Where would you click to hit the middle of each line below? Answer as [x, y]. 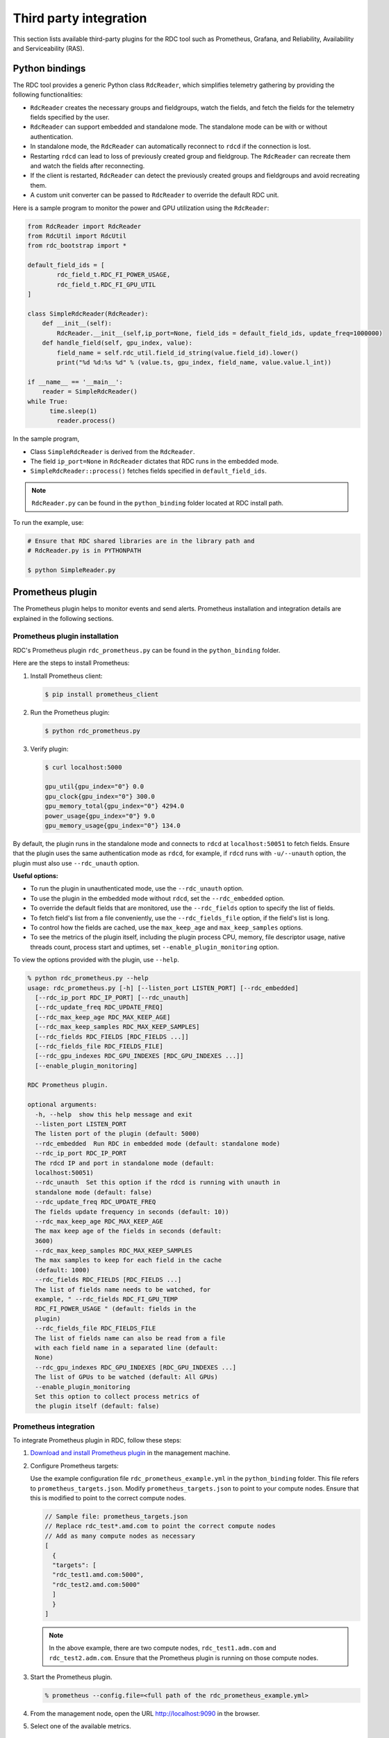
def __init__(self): [77, 324]
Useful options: [35, 876]
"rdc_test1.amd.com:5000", [98, 1575]
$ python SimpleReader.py [72, 570]
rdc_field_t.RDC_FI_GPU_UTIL [106, 284]
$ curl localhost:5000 [83, 767]
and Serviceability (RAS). [49, 48]
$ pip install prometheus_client [102, 694]
